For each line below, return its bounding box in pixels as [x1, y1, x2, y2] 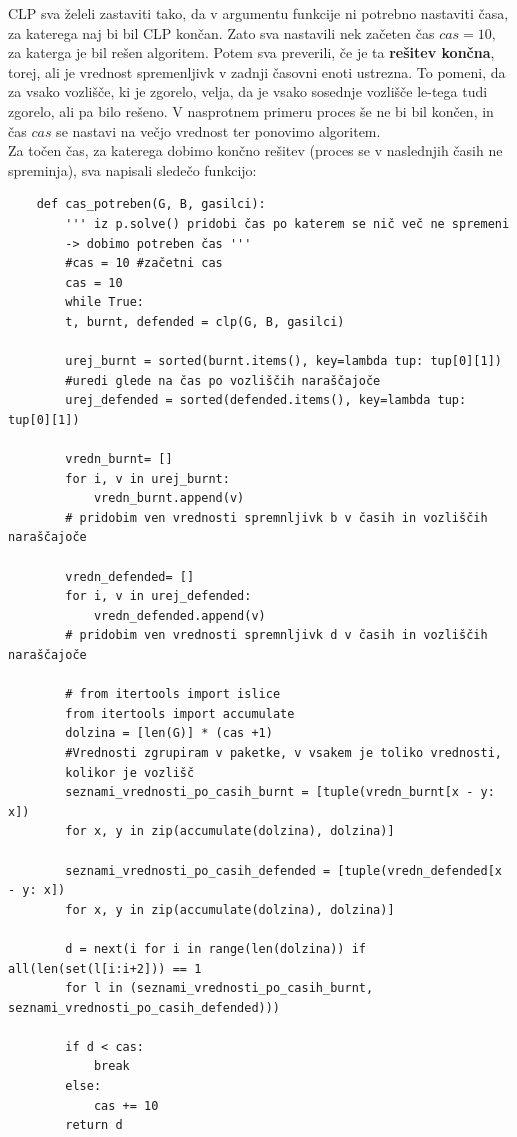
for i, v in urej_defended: [65, 589, 252, 604]
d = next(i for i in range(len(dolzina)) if [65, 941, 366, 956]
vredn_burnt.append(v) [93, 491, 245, 506]
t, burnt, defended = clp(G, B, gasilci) [65, 314, 345, 329]
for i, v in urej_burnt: [65, 471, 230, 486]
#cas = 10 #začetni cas [65, 256, 223, 271]
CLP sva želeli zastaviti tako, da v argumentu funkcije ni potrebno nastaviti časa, [8, 3, 509, 23]
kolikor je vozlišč [65, 765, 195, 780]
